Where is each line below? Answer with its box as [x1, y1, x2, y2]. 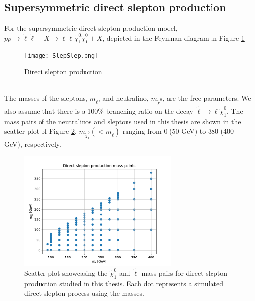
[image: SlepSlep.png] [24, 52, 99, 59]
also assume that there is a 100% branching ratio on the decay [4, 106, 193, 116]
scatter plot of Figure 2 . [4, 126, 77, 136]
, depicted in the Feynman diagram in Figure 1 [102, 33, 245, 43]
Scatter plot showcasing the [24, 267, 108, 278]
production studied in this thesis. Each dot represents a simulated [24, 278, 223, 288]
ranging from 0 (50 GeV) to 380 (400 [122, 126, 234, 136]
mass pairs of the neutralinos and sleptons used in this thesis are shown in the [4, 116, 241, 126]
